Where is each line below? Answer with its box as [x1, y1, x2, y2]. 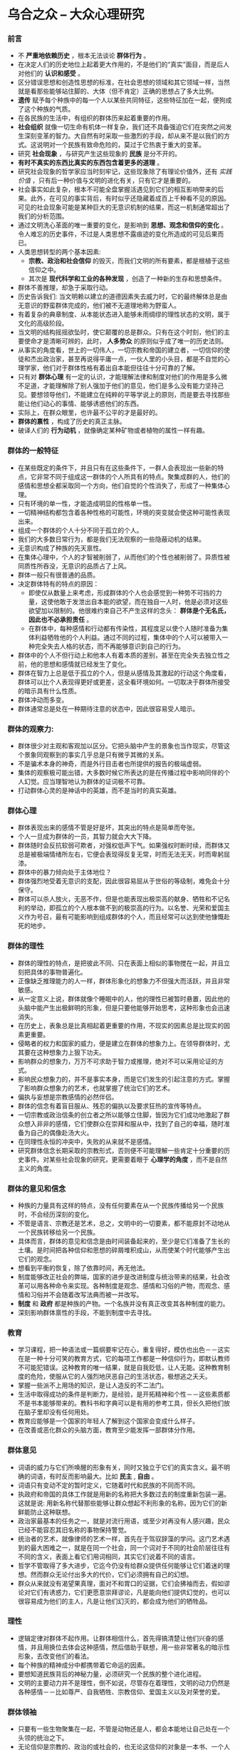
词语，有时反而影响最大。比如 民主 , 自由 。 [30, 1472, 158, 1480]
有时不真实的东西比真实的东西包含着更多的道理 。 [17, 159, 164, 167]
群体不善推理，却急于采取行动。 [17, 283, 112, 292]
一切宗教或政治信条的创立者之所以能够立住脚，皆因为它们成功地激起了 [17, 1110, 224, 1119]
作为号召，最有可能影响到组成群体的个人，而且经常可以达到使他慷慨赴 [24, 912, 230, 921]
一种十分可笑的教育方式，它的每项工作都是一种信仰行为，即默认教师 [30, 1354, 230, 1363]
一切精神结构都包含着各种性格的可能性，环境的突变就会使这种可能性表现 [17, 508, 230, 516]
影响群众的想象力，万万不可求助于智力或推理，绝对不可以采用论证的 [17, 1057, 218, 1065]
